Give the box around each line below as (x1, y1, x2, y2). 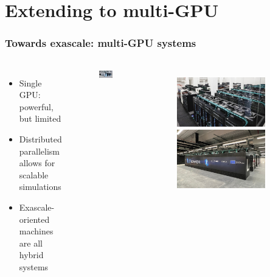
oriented (19, 212, 50, 225)
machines (19, 225, 54, 237)
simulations (19, 180, 61, 193)
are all (19, 236, 43, 249)
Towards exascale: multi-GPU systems (5, 35, 196, 51)
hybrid (19, 248, 44, 261)
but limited (19, 112, 61, 125)
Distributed (19, 132, 62, 145)
